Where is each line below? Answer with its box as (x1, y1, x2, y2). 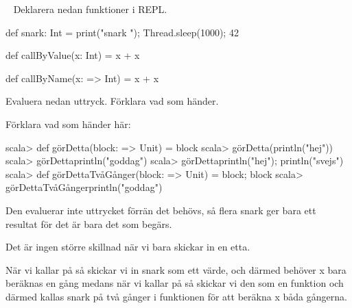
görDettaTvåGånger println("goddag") (5, 180, 163, 194)
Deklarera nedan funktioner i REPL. (13, 2, 167, 16)
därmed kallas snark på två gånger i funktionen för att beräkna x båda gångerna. (5, 289, 347, 303)
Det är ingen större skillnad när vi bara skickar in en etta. (5, 240, 250, 254)
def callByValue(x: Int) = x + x (5, 48, 140, 62)
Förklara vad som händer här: (5, 116, 131, 131)
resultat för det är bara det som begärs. (5, 216, 172, 231)
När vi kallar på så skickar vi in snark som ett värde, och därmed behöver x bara (5, 262, 347, 277)
